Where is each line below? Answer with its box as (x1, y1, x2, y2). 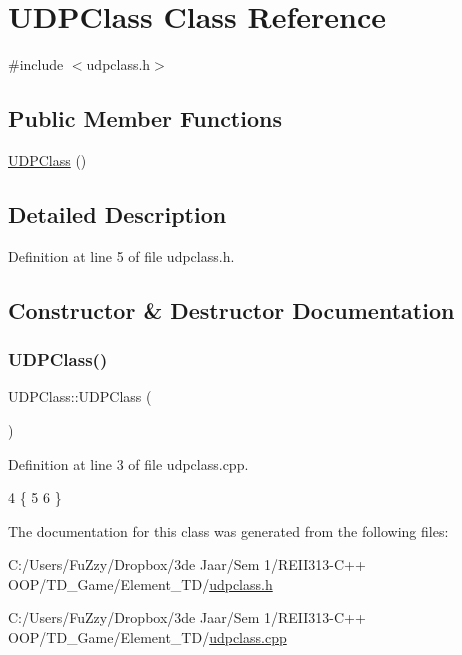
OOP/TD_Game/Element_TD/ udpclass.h (8, 573, 273, 594)
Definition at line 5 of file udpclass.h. (8, 245, 235, 266)
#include (8, 54, 64, 75)
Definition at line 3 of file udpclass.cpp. (8, 453, 249, 474)
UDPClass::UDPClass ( (8, 386, 152, 407)
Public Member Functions (8, 103, 282, 134)
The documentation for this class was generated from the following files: (8, 520, 449, 541)
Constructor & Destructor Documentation (8, 294, 455, 325)
